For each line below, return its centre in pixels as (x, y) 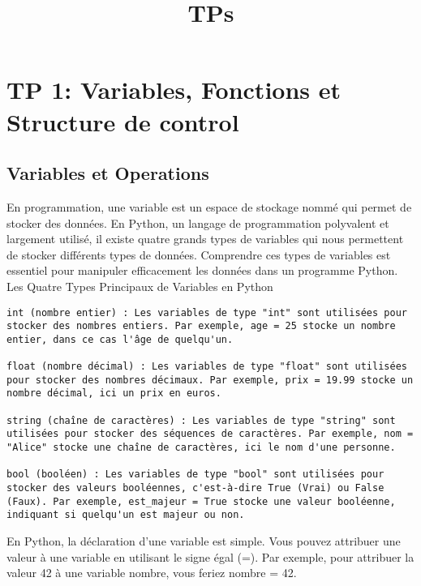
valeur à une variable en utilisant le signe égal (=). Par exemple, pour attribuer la (210, 556)
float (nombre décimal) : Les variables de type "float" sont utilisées (207, 367)
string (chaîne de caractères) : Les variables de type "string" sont (201, 420)
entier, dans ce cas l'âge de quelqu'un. (120, 339)
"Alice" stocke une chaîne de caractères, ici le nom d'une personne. (201, 448)
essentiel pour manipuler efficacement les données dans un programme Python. (202, 270)
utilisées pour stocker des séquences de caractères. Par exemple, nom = (210, 434)
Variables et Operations (108, 173)
